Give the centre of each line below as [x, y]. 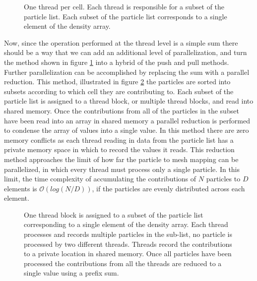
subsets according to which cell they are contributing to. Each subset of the [119, 91]
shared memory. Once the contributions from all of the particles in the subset [122, 110]
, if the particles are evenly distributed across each [168, 188]
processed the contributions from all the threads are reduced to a [123, 263]
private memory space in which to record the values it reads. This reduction [119, 149]
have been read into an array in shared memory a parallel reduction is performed [127, 120]
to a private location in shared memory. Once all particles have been [128, 253]
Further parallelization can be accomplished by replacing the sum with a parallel [127, 72]
